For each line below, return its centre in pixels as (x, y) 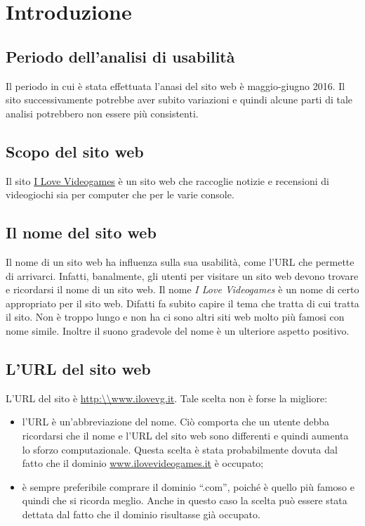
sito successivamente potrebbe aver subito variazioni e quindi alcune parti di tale (179, 100)
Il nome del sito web (81, 232)
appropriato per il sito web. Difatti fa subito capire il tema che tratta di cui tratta (182, 303)
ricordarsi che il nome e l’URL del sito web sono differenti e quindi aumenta (185, 435)
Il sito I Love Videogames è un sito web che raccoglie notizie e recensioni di (167, 180)
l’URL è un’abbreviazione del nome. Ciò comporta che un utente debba (175, 422)
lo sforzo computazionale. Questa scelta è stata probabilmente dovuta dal (180, 449)
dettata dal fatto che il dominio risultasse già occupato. (141, 514)
